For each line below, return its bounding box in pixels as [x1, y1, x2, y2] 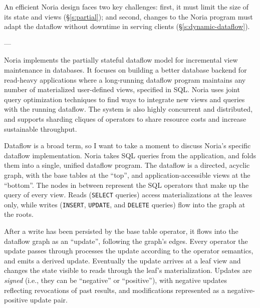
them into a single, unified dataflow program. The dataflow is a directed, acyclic [4, 160, 250, 170]
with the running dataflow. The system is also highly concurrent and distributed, [4, 104, 253, 114]
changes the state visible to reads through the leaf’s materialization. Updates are [4, 265, 252, 275]
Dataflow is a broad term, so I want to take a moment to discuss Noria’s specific [4, 140, 251, 151]
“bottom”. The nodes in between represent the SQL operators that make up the [4, 179, 249, 190]
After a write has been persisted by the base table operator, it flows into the [4, 226, 238, 236]
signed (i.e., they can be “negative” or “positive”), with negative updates [4, 274, 227, 285]
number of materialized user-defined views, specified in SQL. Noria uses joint [4, 84, 240, 95]
